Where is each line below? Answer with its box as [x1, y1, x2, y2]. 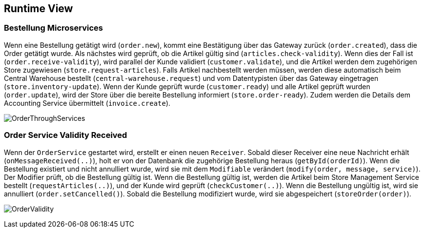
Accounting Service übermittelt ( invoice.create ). [4, 98, 171, 107]
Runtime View [4, 2, 73, 15]
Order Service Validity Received [4, 130, 127, 140]
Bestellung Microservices [4, 23, 103, 33]
